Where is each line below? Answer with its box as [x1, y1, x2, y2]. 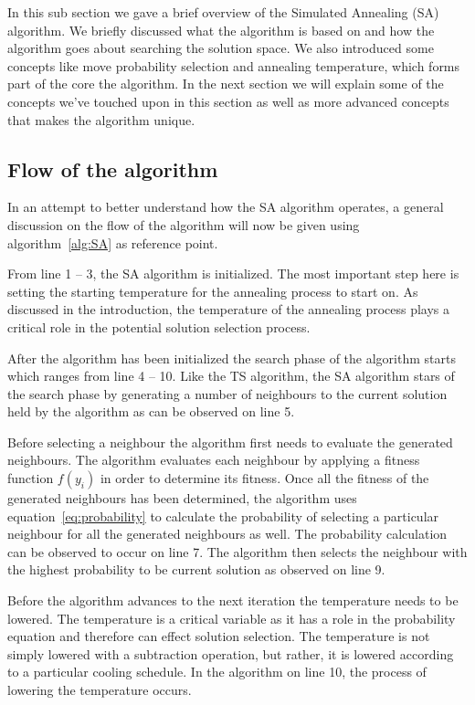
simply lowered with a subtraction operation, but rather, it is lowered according [7, 644, 454, 663]
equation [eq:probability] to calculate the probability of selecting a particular [7, 506, 439, 525]
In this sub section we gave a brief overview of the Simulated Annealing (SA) [7, 3, 439, 21]
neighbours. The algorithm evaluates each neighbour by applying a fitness [7, 450, 420, 469]
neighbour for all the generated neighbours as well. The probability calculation [7, 524, 448, 543]
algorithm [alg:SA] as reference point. [7, 233, 218, 252]
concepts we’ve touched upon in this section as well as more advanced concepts [7, 91, 449, 110]
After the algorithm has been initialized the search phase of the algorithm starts [7, 348, 456, 367]
